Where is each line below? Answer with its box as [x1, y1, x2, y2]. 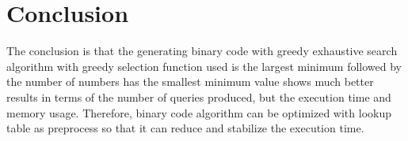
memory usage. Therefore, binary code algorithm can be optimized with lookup [6, 104, 392, 121]
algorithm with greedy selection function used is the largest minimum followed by [6, 58, 402, 74]
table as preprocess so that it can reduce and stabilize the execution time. [6, 120, 364, 136]
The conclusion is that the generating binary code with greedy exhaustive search [6, 43, 398, 59]
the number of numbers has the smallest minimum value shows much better [6, 73, 374, 90]
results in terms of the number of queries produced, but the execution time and [6, 88, 391, 105]
